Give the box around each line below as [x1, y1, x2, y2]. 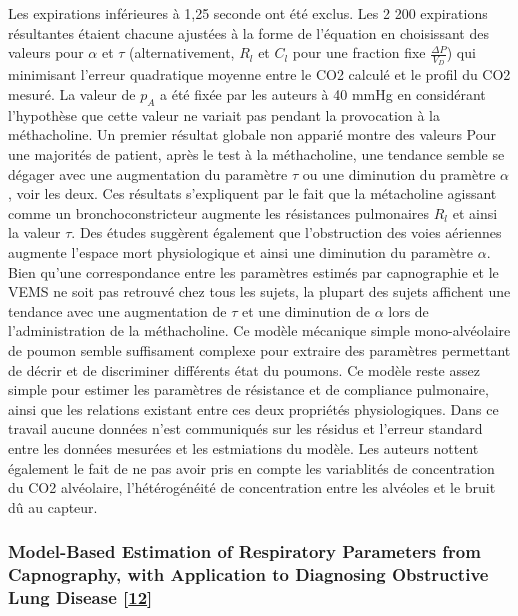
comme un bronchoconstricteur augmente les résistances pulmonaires [8, 202, 430, 223]
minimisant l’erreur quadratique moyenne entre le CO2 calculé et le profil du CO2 [8, 64, 511, 85]
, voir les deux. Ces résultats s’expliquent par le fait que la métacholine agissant [8, 183, 497, 204]
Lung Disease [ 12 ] [8, 585, 153, 610]
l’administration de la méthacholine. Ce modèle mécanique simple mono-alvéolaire [8, 320, 511, 341]
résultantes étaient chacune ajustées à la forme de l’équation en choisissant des [8, 22, 489, 43]
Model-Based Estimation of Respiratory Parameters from [8, 539, 481, 564]
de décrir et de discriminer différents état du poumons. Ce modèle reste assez [8, 359, 480, 380]
